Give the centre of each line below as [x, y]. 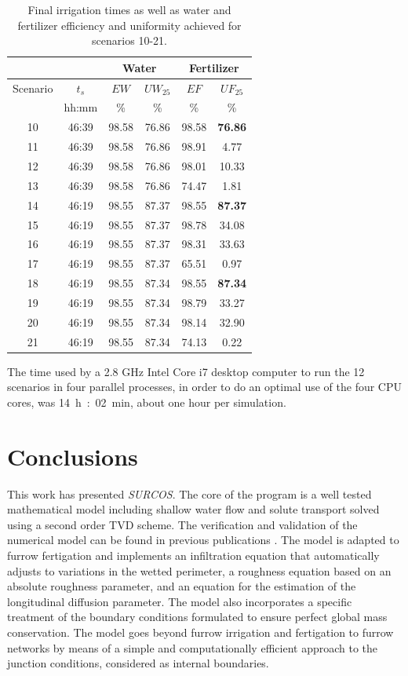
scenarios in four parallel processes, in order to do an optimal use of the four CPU [204, 387]
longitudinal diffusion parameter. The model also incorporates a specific [180, 601]
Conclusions [73, 456]
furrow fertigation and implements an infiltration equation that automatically [193, 555]
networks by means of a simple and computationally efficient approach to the [193, 647]
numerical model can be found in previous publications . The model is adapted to [203, 540]
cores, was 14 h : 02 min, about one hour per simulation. [147, 402]
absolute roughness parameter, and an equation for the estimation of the [182, 586]
